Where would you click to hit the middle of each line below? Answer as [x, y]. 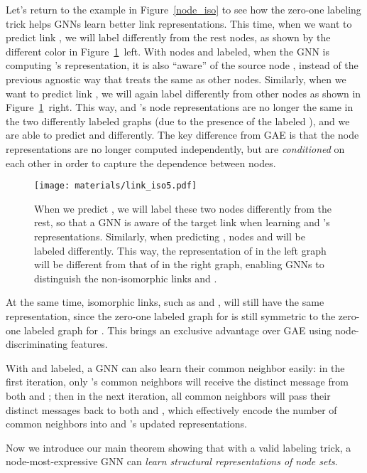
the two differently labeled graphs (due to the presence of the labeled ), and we [178, 121]
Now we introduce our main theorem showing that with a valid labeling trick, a [179, 447]
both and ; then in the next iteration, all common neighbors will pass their [168, 395]
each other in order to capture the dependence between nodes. [141, 163]
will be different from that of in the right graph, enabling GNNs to [179, 264]
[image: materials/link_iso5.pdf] [116, 186]
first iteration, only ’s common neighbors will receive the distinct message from [177, 382]
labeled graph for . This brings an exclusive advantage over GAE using [178, 330]
